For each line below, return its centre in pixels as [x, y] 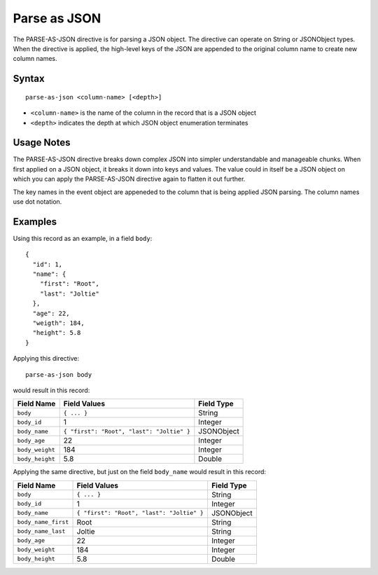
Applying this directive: [46, 359]
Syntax [29, 79]
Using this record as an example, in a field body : [83, 238]
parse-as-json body [59, 374]
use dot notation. [37, 201]
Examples [35, 222]
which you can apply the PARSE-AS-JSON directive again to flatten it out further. [129, 179]
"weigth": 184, [58, 323]
